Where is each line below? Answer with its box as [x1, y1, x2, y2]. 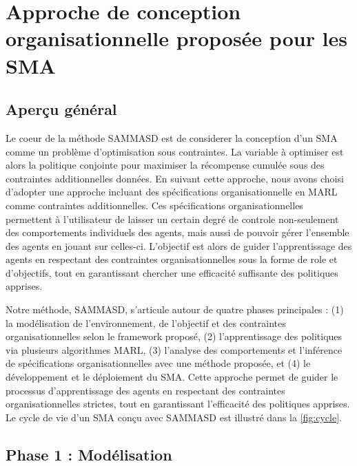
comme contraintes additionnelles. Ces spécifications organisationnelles [6, 198, 303, 212]
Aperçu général [6, 98, 117, 120]
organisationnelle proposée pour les [6, 24, 348, 52]
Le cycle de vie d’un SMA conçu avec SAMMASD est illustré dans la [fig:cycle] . [6, 410, 342, 424]
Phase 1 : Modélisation [6, 443, 172, 465]
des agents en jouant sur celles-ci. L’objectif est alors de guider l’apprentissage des [6, 238, 352, 253]
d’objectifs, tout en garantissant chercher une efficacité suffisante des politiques [6, 265, 338, 279]
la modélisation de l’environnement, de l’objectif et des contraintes [6, 315, 286, 330]
